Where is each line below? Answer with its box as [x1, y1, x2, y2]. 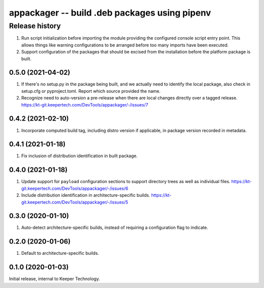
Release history [9, 21, 61, 30]
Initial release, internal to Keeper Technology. [9, 276, 100, 282]
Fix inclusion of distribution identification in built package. [21, 153, 138, 159]
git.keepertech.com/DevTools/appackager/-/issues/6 [21, 185, 129, 191]
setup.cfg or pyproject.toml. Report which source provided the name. [21, 88, 161, 94]
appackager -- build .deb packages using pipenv [9, 7, 211, 18]
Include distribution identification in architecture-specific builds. [21, 192, 150, 198]
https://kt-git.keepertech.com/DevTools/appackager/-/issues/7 [21, 102, 149, 107]
